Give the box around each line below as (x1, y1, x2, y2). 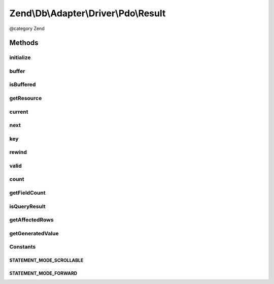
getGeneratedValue (9, 230, 59, 237)
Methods (9, 39, 39, 47)
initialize (9, 54, 31, 61)
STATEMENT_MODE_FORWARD (9, 270, 78, 276)
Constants (9, 243, 36, 250)
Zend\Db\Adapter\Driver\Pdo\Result (9, 8, 166, 19)
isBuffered (9, 81, 36, 88)
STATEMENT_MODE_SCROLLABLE (9, 257, 84, 263)
